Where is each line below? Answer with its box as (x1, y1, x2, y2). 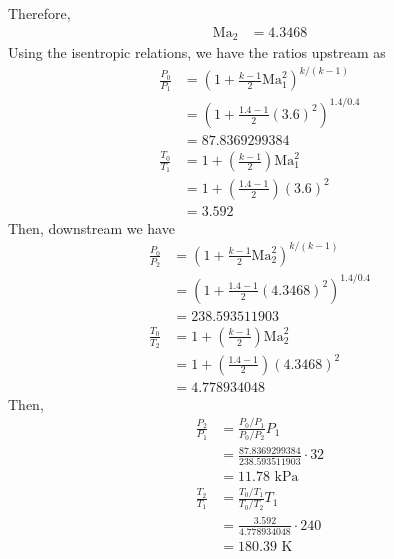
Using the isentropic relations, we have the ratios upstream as (8, 42, 386, 63)
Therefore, (8, 3, 71, 23)
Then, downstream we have (8, 217, 175, 238)
